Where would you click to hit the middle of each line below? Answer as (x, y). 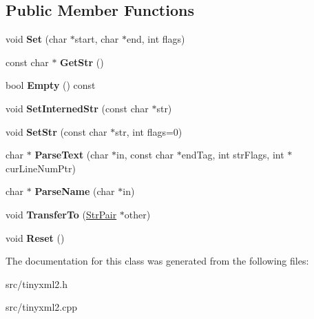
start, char (97, 39)
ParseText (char (72, 155)
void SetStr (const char (56, 131)
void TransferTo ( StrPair (61, 214)
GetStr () (82, 62)
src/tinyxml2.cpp (41, 307)
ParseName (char (75, 191)
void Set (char (36, 39)
